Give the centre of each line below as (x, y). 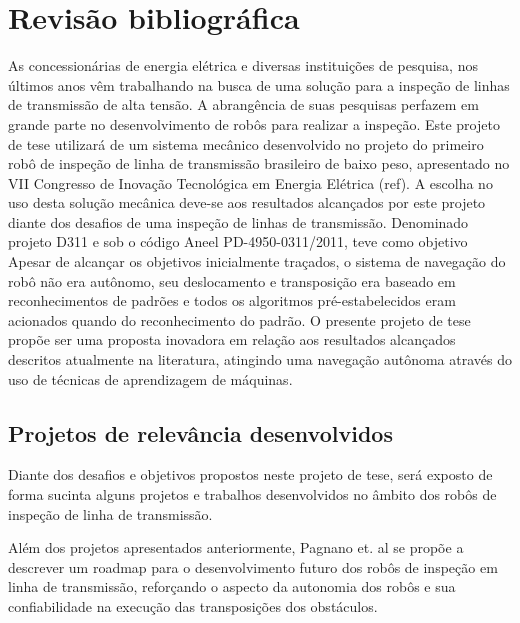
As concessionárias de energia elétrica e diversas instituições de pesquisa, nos (243, 65)
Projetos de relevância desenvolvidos (200, 432)
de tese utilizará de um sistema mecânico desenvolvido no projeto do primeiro (246, 143)
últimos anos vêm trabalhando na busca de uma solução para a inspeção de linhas (259, 84)
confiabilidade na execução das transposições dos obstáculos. (193, 605)
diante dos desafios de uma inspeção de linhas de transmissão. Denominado (238, 221)
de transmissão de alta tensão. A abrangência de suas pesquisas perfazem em (243, 104)
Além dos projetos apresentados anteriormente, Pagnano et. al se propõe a (236, 547)
